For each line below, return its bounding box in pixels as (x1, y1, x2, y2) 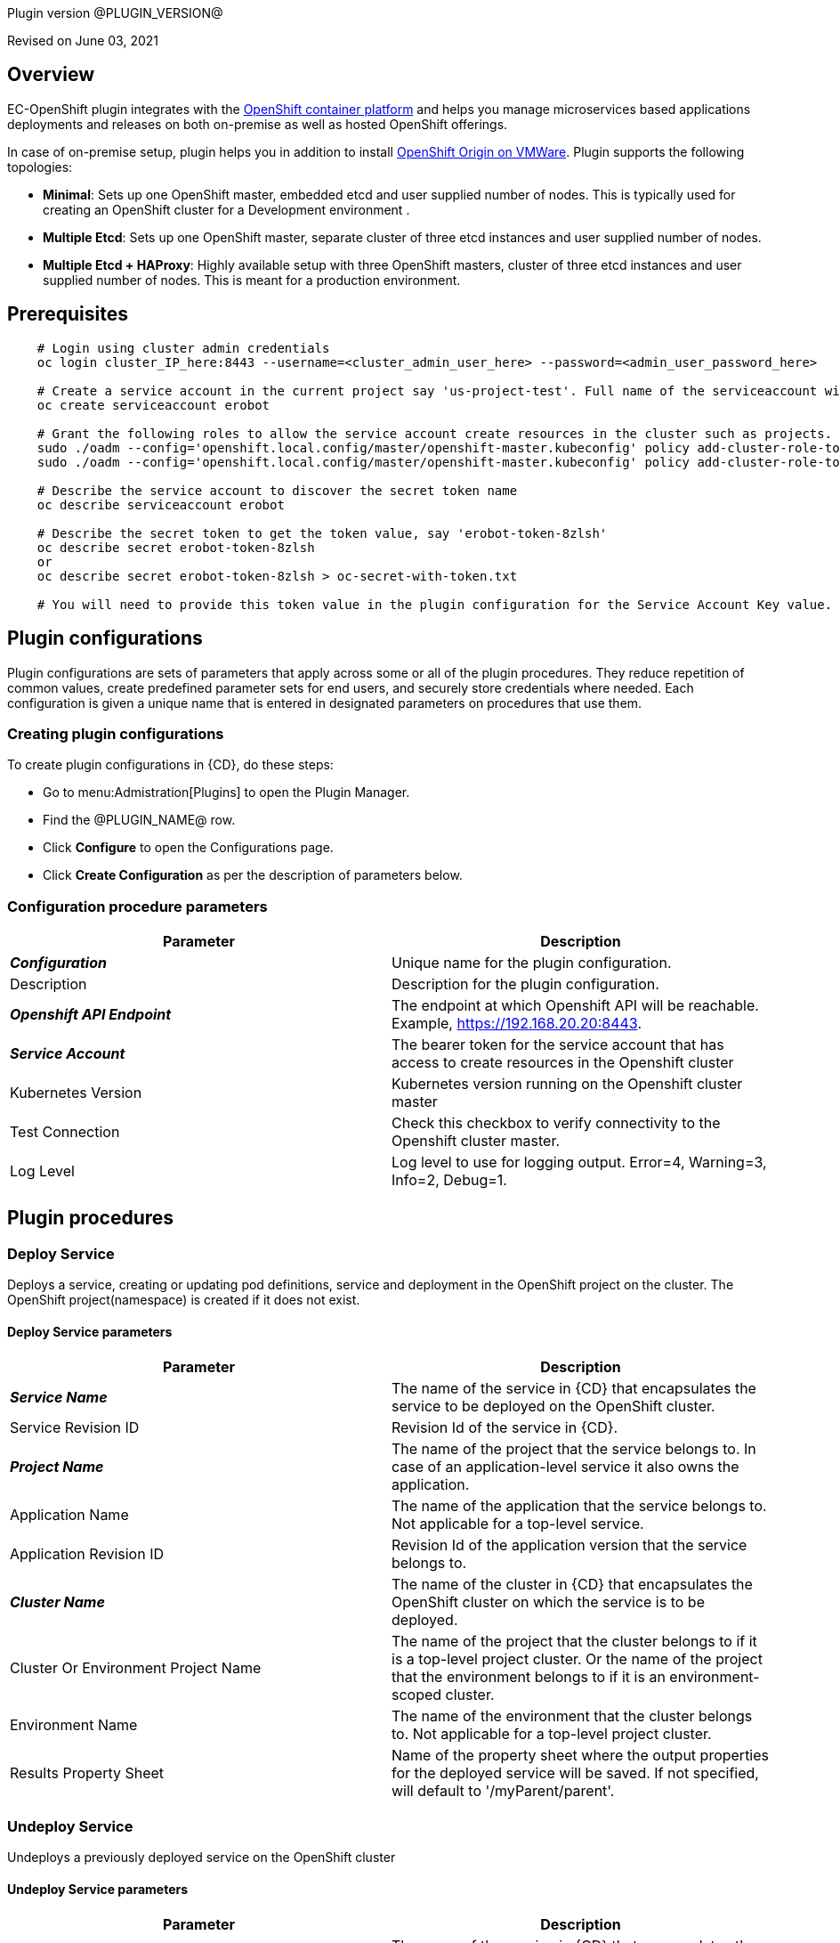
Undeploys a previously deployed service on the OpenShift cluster (7, 1850, 396, 1866)
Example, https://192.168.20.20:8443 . (392, 1014, 642, 1033)
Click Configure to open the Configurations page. (43, 840, 334, 856)
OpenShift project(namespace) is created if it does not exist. (7, 1292, 360, 1308)
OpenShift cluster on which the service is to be (392, 1593, 705, 1612)
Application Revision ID (10, 1545, 164, 1564)
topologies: (7, 159, 73, 175)
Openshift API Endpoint (10, 1005, 172, 1024)
